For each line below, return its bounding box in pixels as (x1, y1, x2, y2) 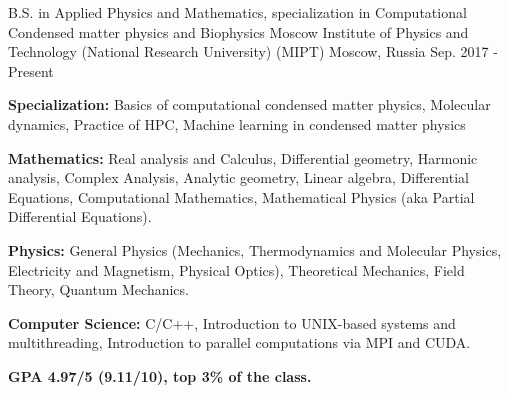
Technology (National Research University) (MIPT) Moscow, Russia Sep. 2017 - (8, 41, 498, 62)
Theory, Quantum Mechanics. (8, 279, 189, 300)
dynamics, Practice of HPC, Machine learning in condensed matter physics (8, 113, 466, 134)
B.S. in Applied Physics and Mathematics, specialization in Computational (8, 2, 467, 22)
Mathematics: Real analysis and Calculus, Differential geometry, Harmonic (8, 147, 478, 168)
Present (8, 60, 54, 81)
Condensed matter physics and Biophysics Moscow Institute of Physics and (8, 21, 469, 42)
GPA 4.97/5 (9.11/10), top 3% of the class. (8, 365, 312, 386)
